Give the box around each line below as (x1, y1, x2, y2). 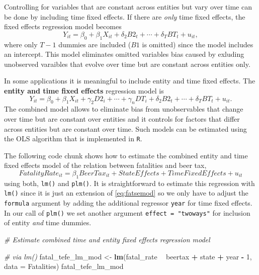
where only (4, 39, 38, 49)
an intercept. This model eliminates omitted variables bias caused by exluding (4, 49, 244, 59)
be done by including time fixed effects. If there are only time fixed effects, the (4, 11, 245, 22)
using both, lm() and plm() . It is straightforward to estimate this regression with (4, 177, 255, 188)
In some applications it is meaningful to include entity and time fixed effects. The (4, 75, 255, 86)
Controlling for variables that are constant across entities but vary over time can (4, 2, 252, 12)
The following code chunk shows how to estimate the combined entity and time (4, 150, 248, 160)
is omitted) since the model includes (142, 39, 253, 49)
